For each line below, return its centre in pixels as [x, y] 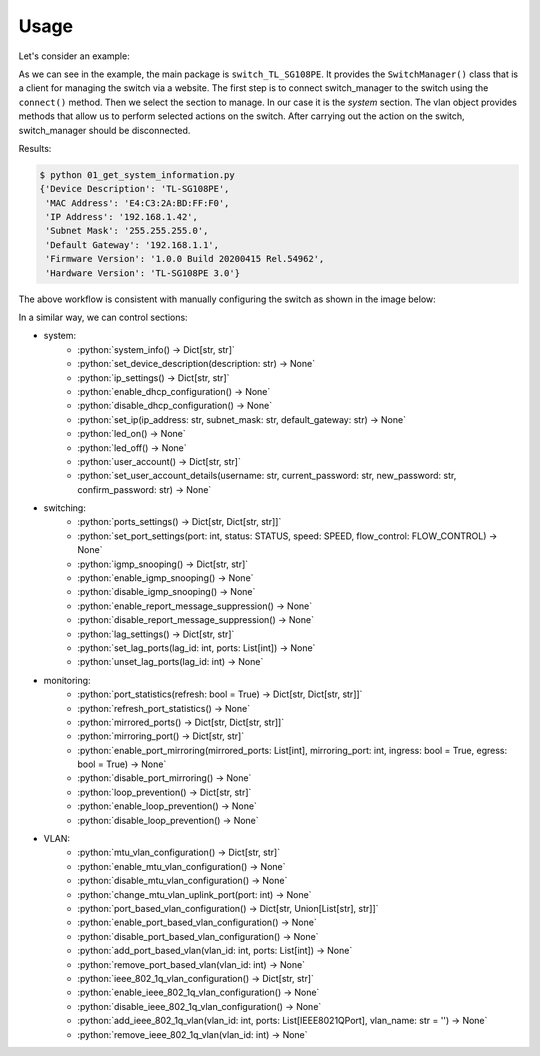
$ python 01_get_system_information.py [137, 174]
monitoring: [67, 680]
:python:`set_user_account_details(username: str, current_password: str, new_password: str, [267, 476]
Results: [35, 148]
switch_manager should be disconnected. [104, 130]
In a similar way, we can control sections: [103, 317]
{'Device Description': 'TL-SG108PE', [134, 189]
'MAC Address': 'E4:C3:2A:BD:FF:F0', [137, 203]
